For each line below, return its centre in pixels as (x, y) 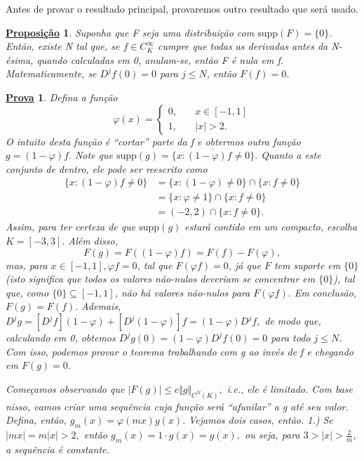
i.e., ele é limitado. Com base (290, 388)
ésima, (20, 59)
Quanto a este (291, 155)
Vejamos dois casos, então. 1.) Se (261, 420)
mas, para (27, 265)
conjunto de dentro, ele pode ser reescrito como (107, 168)
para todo (291, 337)
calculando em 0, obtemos (61, 337)
